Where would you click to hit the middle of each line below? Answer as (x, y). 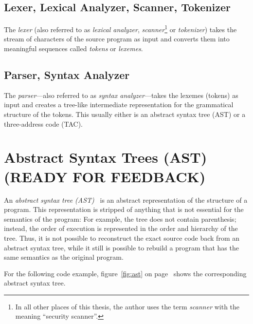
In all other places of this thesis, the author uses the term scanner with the (127, 306)
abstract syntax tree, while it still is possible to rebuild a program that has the (121, 247)
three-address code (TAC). (43, 124)
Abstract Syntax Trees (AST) (106, 157)
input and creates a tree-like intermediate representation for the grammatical (119, 105)
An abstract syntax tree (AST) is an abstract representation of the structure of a (126, 200)
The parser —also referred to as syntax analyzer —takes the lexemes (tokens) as (121, 95)
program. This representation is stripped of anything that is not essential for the (124, 209)
